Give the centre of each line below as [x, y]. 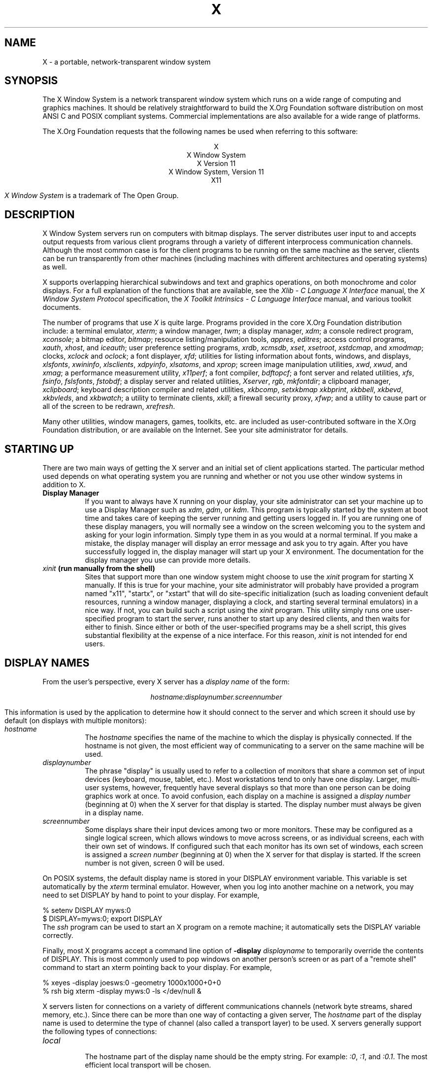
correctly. [58, 935]
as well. [55, 267]
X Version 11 [216, 164]
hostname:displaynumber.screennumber [216, 697]
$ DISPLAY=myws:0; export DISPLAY [102, 918]
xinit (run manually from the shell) [99, 569]
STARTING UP [39, 449]
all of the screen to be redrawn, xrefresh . [109, 406]
